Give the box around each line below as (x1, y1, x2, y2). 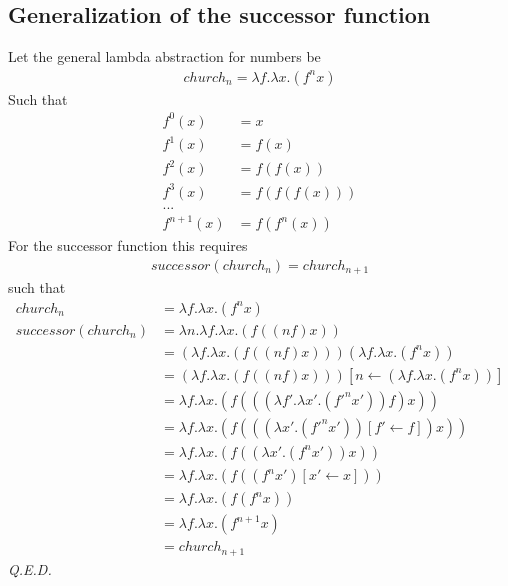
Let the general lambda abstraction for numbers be (8, 46, 321, 67)
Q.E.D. (8, 558, 52, 579)
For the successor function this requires (8, 235, 248, 256)
